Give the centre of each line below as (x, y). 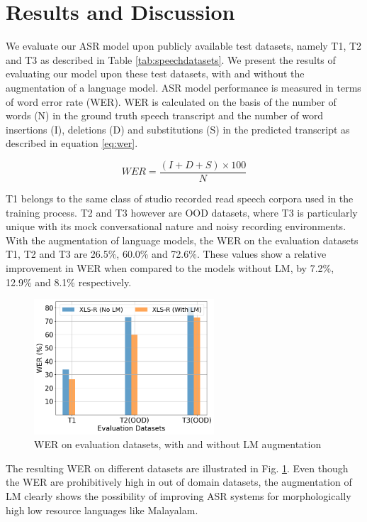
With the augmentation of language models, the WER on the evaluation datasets (182, 240)
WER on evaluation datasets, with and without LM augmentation (178, 444)
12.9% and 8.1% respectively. (69, 282)
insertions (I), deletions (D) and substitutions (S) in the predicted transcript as (178, 129)
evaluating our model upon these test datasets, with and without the (155, 74)
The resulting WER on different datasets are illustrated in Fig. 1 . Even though (177, 468)
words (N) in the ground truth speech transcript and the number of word (165, 115)
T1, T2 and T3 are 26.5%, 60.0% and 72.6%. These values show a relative (166, 254)
